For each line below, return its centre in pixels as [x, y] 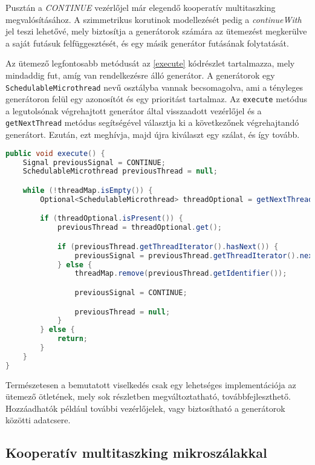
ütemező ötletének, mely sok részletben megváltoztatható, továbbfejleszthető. [148, 396]
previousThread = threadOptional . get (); [139, 228]
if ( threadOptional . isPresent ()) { [112, 219]
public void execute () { [55, 153]
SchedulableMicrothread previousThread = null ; [120, 171]
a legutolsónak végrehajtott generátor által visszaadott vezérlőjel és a [134, 110]
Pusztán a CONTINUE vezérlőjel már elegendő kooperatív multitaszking [141, 7]
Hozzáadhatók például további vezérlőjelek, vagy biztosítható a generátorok [145, 408]
